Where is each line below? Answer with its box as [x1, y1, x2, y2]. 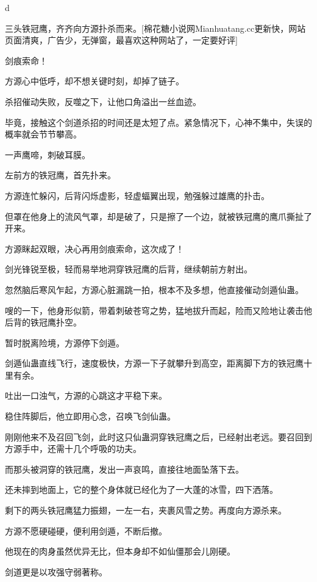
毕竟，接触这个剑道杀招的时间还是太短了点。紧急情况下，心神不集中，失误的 [5, 115, 312, 128]
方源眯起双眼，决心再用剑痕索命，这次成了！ [5, 242, 184, 255]
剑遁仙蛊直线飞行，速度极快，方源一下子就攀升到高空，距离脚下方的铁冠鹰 [5, 357, 304, 369]
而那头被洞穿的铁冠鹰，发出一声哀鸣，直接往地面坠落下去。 [5, 462, 244, 475]
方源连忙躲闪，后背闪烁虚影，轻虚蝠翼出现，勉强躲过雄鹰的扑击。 [5, 189, 269, 202]
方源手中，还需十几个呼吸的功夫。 [5, 442, 141, 455]
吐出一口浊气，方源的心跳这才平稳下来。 [5, 389, 167, 402]
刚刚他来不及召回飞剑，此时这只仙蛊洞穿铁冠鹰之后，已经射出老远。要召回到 [5, 430, 312, 443]
